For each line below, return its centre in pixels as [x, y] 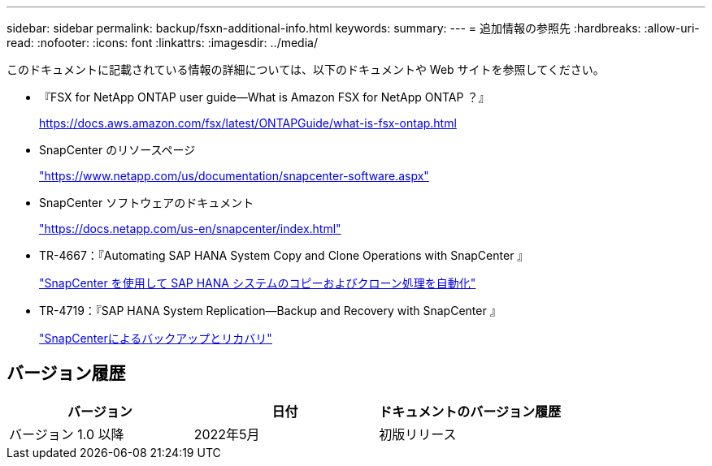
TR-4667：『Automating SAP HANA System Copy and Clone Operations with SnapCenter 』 [284, 255]
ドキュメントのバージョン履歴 [470, 411]
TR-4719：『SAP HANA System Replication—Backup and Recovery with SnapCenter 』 [270, 311]
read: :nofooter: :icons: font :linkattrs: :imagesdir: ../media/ [162, 43]
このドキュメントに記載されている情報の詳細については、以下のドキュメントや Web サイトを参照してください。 [306, 69]
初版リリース [418, 434]
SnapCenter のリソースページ [117, 150]
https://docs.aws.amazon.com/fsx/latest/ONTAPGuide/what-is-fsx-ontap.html [248, 123]
